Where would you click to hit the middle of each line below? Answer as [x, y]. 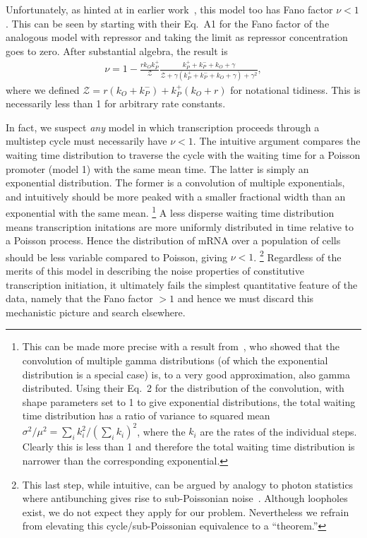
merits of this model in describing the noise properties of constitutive [155, 271]
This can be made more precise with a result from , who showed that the [181, 346]
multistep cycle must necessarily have [86, 141]
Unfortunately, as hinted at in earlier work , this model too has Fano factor [169, 9]
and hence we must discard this [246, 298]
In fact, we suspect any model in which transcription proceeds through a [163, 127]
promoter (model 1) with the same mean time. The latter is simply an [157, 168]
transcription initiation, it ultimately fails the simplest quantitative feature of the [182, 284]
